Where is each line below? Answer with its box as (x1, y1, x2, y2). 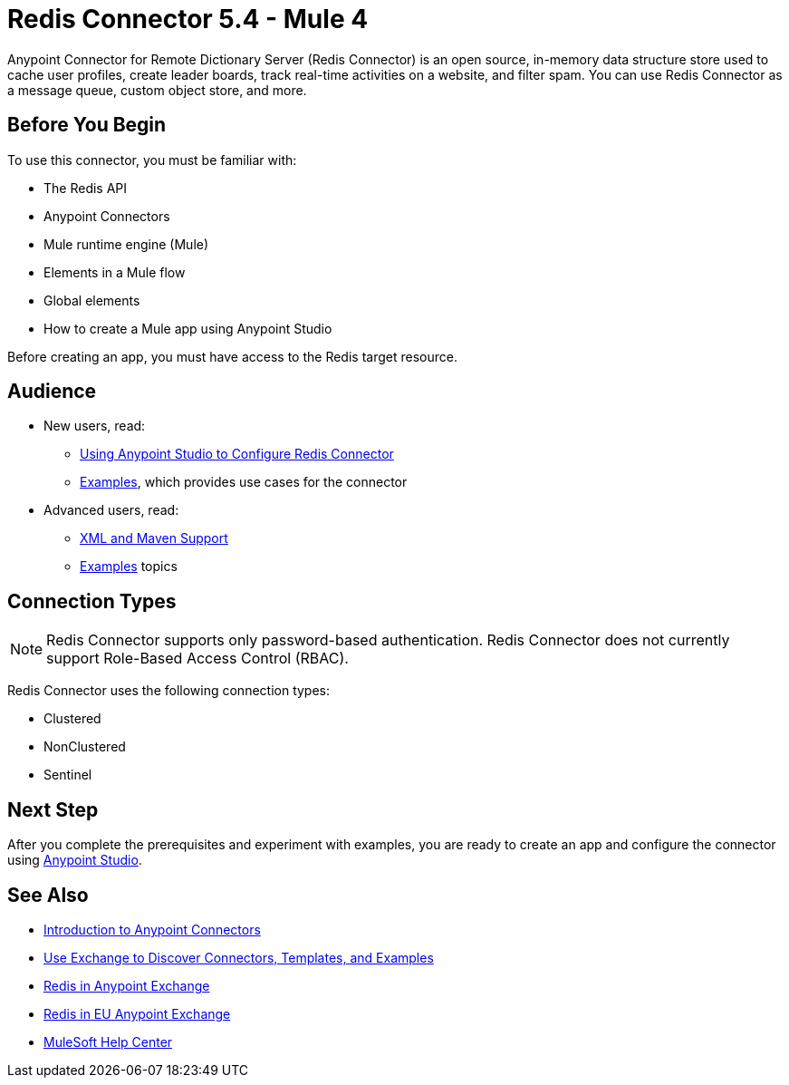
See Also (7, 883, 89, 906)
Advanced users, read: (43, 502, 179, 518)
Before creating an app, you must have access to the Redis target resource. (7, 348, 457, 364)
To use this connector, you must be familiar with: (7, 151, 297, 168)
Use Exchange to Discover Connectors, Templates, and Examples (43, 949, 434, 965)
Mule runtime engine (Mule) (43, 236, 209, 252)
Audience (7, 380, 97, 403)
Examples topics (80, 558, 178, 575)
